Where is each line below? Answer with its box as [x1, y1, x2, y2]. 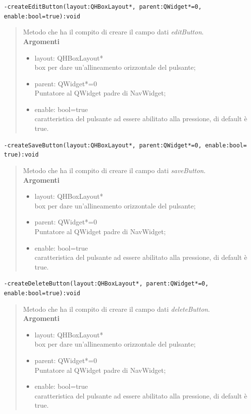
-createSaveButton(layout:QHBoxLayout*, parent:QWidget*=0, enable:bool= [4, 142, 247, 149]
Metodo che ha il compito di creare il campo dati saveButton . [23, 165, 206, 175]
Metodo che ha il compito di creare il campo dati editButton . [23, 27, 204, 37]
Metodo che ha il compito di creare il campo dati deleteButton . [23, 303, 210, 314]
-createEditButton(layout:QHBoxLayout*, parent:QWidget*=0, [4, 3, 202, 10]
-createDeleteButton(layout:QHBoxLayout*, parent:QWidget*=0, [4, 280, 209, 287]
